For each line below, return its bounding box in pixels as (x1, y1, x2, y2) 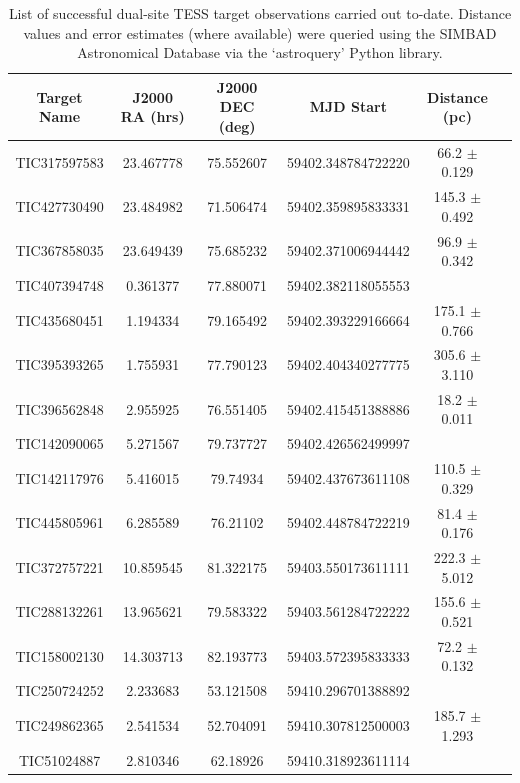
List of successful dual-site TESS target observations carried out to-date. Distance (8, 3, 512, 23)
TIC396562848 (15, 398, 104, 419)
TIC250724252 (15, 680, 104, 701)
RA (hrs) (120, 106, 185, 127)
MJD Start (309, 96, 387, 117)
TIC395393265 (15, 354, 104, 375)
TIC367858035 (15, 240, 104, 261)
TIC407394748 (15, 275, 104, 296)
